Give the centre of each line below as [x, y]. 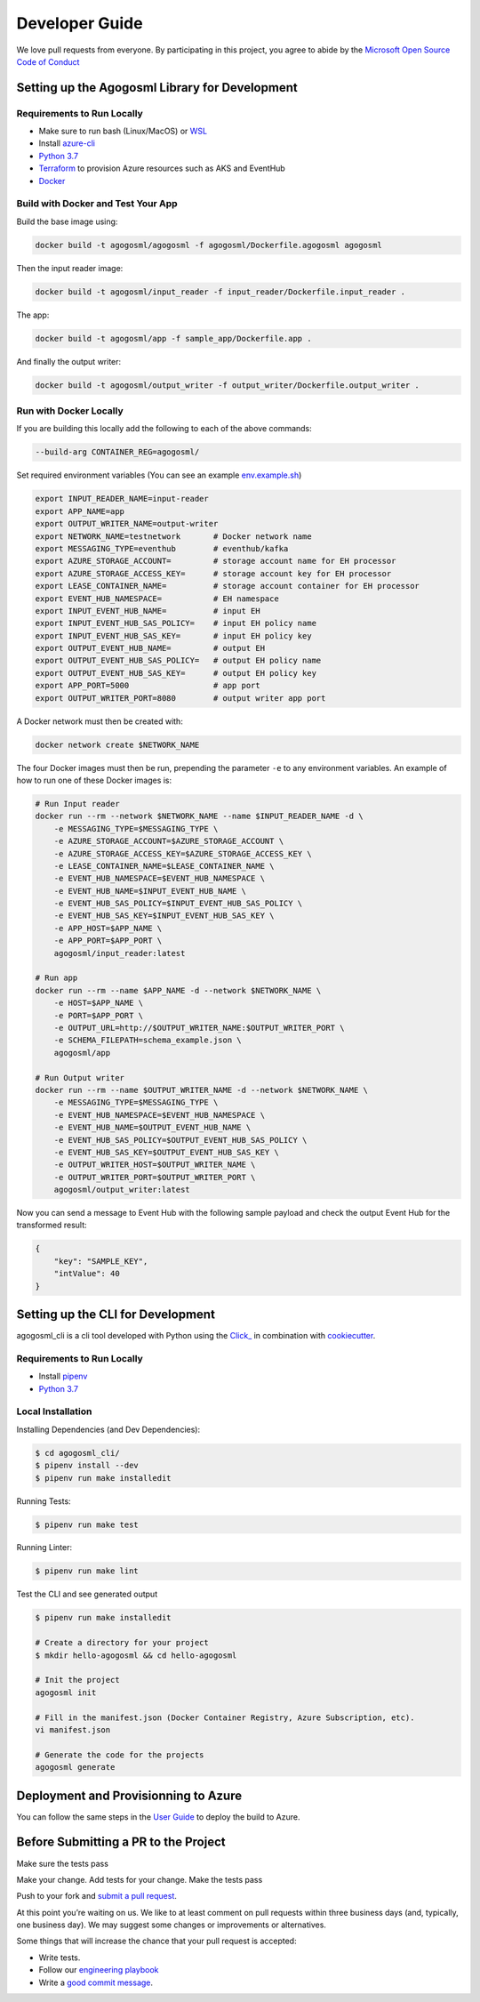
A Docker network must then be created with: [100, 721]
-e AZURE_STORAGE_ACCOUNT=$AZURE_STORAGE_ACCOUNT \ [169, 841]
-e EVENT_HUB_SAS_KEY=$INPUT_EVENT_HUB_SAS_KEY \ [164, 916]
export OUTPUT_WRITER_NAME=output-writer [127, 524]
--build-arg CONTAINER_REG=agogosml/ [117, 452]
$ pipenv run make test [87, 1524]
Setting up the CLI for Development [116, 1315]
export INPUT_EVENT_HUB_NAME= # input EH [148, 611]
